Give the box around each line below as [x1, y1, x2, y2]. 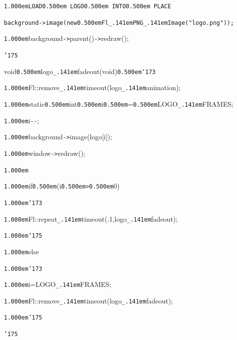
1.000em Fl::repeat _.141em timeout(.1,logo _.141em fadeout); [4, 213, 178, 224]
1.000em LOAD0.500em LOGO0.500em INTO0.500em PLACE [4, 3, 171, 10]
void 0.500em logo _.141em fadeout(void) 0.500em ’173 [4, 66, 156, 76]
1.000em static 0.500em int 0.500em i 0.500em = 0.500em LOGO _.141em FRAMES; [4, 98, 234, 109]
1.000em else [4, 246, 39, 256]
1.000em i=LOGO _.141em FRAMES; [4, 279, 111, 289]
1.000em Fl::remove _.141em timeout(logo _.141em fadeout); [4, 295, 173, 305]
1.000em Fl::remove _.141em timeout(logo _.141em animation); [4, 82, 181, 93]
